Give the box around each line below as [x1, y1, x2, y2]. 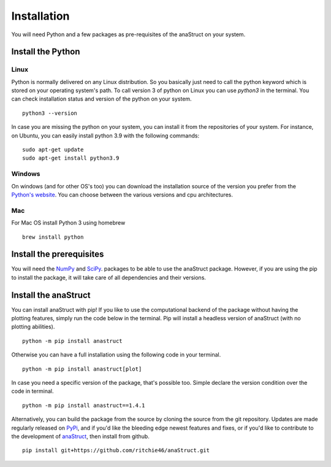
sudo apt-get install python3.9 [22, 155, 120, 162]
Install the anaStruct [11, 290, 91, 300]
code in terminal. [11, 387, 54, 395]
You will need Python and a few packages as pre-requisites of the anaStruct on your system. [11, 31, 246, 38]
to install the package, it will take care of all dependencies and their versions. [11, 274, 207, 281]
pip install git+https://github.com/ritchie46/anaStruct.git [22, 447, 210, 454]
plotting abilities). [11, 323, 55, 331]
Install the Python [11, 47, 80, 57]
